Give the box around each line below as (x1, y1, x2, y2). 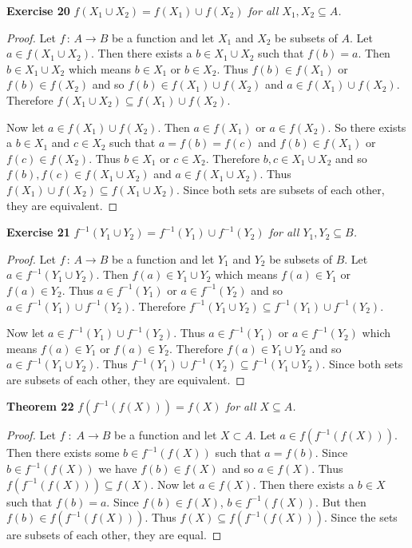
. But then (315, 493, 366, 510)
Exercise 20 (6, 2, 70, 18)
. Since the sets (323, 509, 398, 526)
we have (98, 460, 137, 477)
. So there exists (327, 118, 406, 135)
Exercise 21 (6, 224, 70, 240)
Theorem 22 (6, 398, 74, 415)
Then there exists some (6, 444, 120, 461)
